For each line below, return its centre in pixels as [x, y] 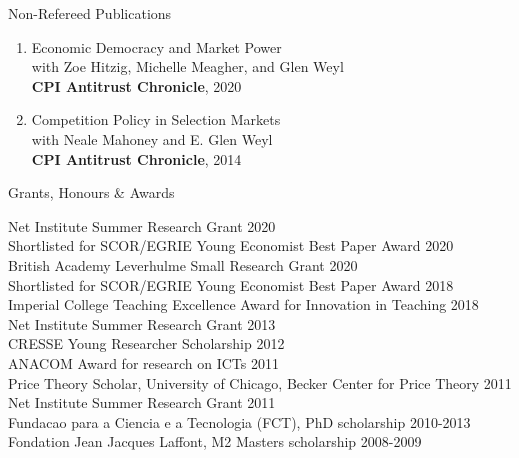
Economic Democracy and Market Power [156, 46]
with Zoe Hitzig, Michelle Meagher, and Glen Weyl [187, 66]
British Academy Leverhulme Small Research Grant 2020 [183, 264]
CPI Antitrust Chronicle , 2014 [136, 158]
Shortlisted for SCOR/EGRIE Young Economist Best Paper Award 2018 [231, 284]
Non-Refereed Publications [90, 13]
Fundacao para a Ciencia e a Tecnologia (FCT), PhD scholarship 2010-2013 [239, 421]
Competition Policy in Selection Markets [156, 119]
